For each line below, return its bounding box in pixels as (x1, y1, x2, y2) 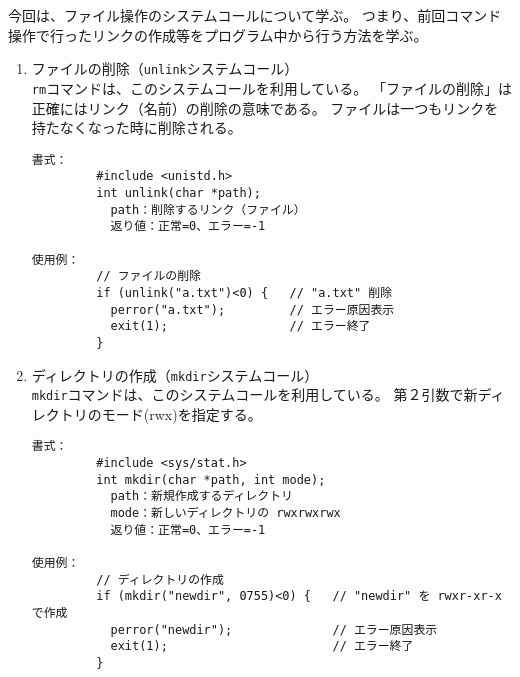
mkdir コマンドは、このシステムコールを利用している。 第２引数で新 (31, 384, 478, 405)
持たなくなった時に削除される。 (31, 117, 242, 138)
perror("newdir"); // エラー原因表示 (110, 622, 438, 637)
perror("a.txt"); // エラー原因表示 (110, 302, 395, 317)
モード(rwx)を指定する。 (101, 403, 262, 424)
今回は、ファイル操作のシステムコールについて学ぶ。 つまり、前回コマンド (8, 5, 502, 25)
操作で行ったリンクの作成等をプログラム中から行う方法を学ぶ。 (8, 24, 428, 45)
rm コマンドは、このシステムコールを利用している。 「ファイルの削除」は (31, 77, 512, 98)
